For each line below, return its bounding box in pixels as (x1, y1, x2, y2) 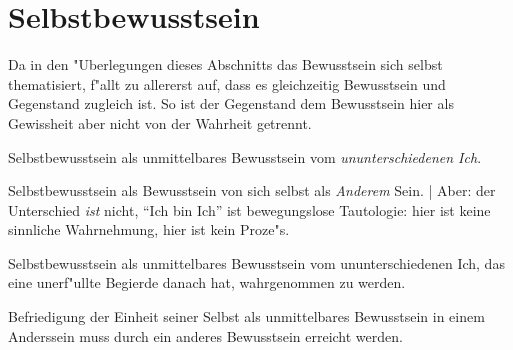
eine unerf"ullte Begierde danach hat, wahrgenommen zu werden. (8, 272, 406, 293)
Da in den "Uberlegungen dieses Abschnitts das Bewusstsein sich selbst (8, 54, 443, 75)
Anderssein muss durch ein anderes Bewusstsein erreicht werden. (8, 325, 403, 346)
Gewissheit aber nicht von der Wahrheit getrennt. (8, 112, 312, 133)
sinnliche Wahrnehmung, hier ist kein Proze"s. (8, 219, 290, 240)
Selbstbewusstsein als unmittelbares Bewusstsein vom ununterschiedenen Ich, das (8, 252, 505, 273)
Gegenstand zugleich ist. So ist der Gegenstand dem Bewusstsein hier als (8, 93, 454, 114)
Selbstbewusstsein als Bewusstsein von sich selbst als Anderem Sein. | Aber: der (8, 180, 496, 201)
